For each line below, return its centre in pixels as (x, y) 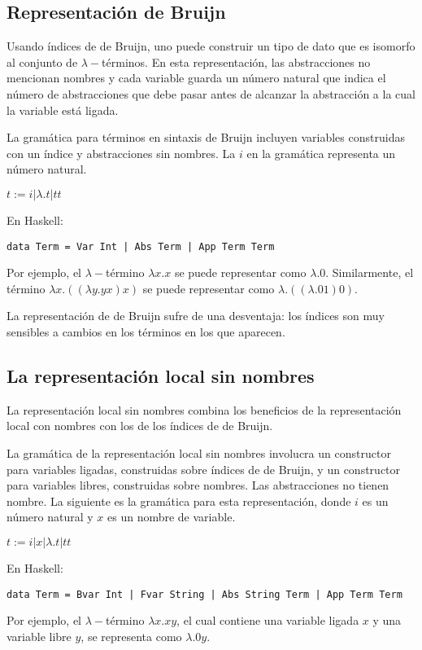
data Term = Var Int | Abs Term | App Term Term (141, 246)
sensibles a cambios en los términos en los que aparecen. (146, 331)
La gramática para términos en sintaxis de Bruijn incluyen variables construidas (206, 137)
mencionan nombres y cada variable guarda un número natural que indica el (196, 78)
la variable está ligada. (63, 110)
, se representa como (131, 636)
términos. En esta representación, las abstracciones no (236, 61)
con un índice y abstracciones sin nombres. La (121, 153)
